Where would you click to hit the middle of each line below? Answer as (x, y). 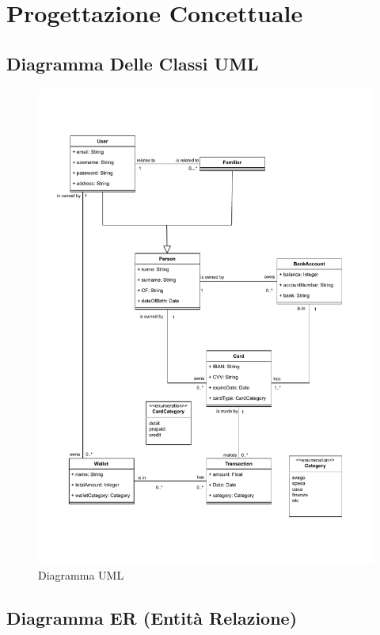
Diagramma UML (81, 574)
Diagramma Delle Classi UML (133, 63)
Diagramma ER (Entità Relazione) (152, 617)
